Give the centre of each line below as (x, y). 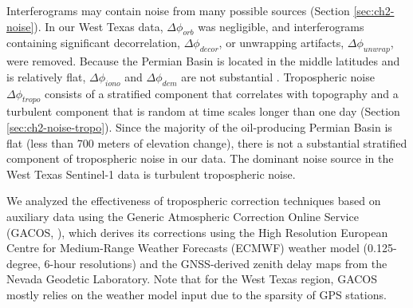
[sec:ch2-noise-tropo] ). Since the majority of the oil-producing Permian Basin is (199, 126)
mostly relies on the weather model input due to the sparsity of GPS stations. (197, 294)
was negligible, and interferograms (281, 26)
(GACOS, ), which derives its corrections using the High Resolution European (197, 232)
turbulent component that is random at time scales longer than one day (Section (203, 111)
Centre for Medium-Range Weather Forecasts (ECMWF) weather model (183, 248)
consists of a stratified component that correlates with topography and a (221, 93)
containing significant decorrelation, (93, 43)
